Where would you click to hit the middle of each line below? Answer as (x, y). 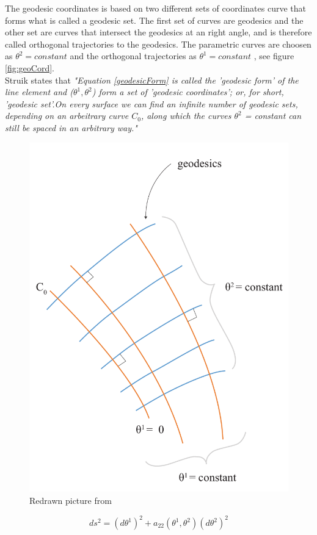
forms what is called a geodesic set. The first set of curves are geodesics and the (154, 20)
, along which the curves (186, 116)
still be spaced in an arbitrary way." (71, 127)
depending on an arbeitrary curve (67, 116)
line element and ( (39, 92)
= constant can (273, 116)
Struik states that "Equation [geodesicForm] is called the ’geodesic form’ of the (152, 80)
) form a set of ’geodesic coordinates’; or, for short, (188, 92)
